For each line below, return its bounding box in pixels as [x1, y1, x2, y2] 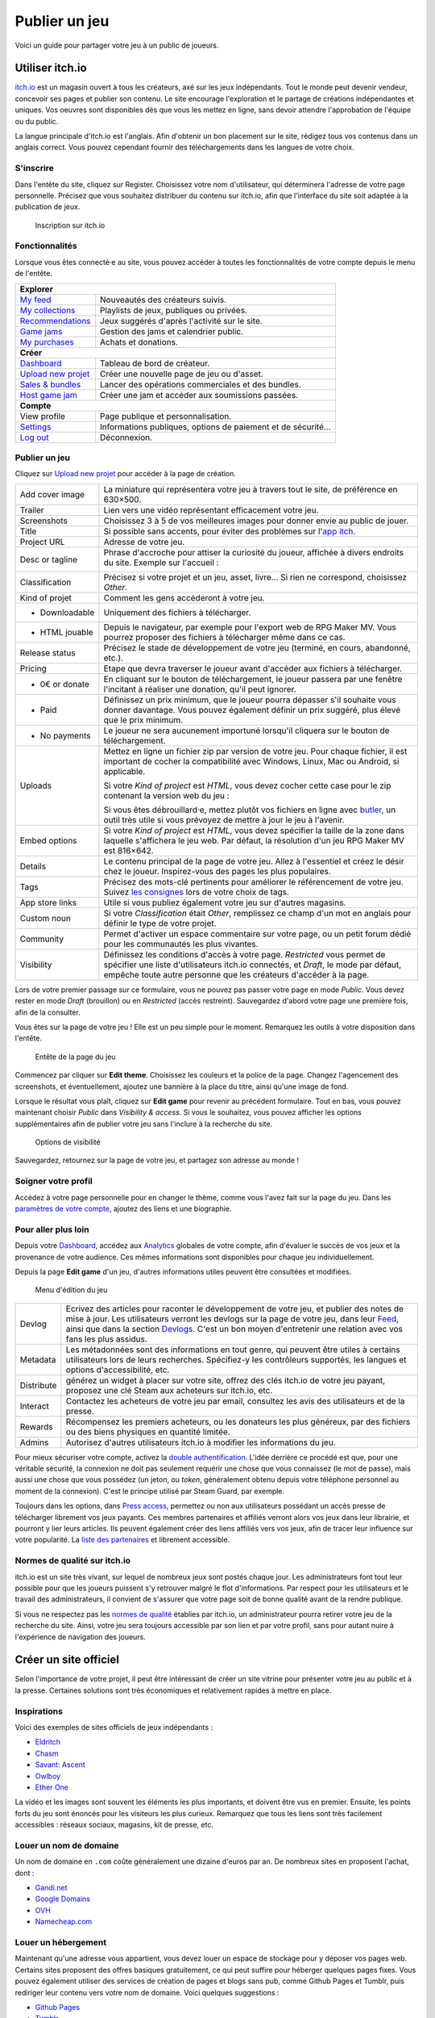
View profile [19, 410, 66, 421]
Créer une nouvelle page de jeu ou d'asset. [99, 368, 263, 379]
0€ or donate [39, 678, 90, 689]
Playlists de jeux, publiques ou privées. [99, 304, 247, 316]
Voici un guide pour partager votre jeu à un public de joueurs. [14, 40, 219, 50]
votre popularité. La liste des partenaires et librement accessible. [14, 1534, 230, 1545]
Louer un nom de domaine [14, 1840, 120, 1851]
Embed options [19, 835, 77, 846]
